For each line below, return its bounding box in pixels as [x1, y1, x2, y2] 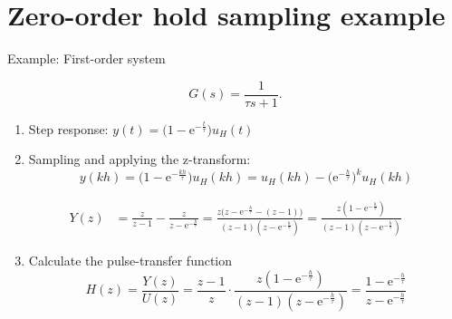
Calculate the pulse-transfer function [28, 251, 233, 270]
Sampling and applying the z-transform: [28, 150, 251, 169]
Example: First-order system [7, 49, 166, 68]
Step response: [28, 119, 109, 138]
